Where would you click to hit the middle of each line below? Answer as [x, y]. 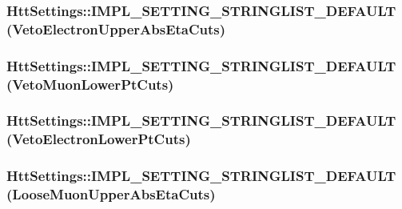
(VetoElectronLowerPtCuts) [99, 139]
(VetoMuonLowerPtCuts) [90, 84]
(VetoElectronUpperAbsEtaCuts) [116, 28]
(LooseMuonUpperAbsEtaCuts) [111, 194]
